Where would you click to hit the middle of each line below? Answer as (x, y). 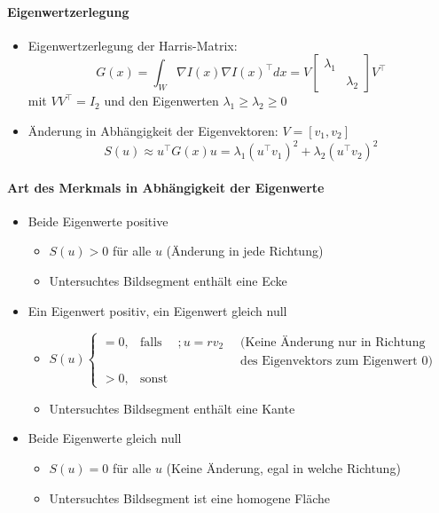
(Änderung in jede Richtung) (245, 251)
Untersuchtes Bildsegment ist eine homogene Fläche (190, 497)
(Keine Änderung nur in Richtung (333, 342)
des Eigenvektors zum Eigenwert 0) (337, 361)
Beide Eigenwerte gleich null (105, 438)
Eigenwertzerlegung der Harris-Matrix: (133, 45)
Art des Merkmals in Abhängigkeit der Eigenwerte (166, 187)
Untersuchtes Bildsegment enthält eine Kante (172, 408)
